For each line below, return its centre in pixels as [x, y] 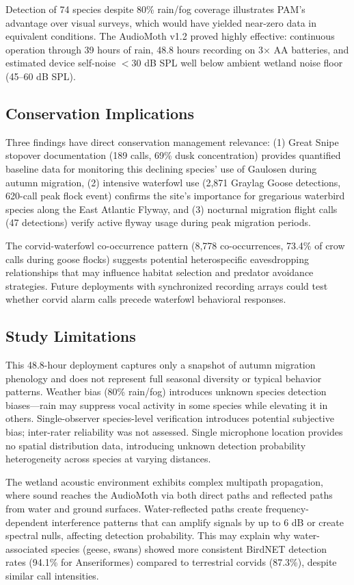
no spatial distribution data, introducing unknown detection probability [156, 445]
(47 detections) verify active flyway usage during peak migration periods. [158, 222]
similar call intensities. [52, 575]
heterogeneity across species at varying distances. [108, 459]
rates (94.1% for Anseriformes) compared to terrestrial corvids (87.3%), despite [171, 562]
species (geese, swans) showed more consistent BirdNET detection [189, 548]
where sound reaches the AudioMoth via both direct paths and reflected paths [169, 495]
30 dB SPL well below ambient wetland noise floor [237, 63]
